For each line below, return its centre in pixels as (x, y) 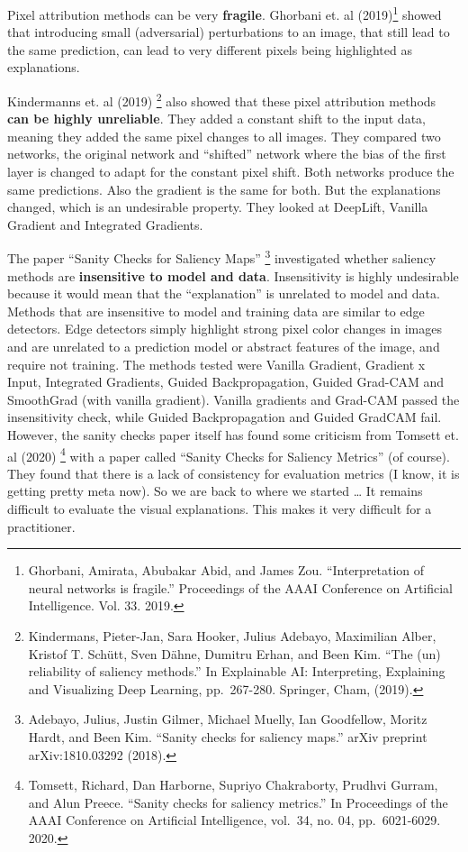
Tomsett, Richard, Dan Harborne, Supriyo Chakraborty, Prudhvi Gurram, (233, 785)
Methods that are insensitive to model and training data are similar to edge (216, 311)
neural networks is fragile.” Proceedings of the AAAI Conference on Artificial (241, 587)
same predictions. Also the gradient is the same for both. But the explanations (224, 189)
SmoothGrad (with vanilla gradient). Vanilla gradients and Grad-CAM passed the (234, 399)
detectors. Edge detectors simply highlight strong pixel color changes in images (225, 329)
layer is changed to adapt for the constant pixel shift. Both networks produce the (231, 172)
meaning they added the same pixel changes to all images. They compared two (224, 136)
